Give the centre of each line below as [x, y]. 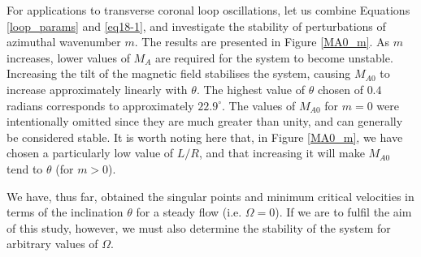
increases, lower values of [68, 57]
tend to [25, 168]
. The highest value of [250, 89]
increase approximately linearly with [97, 89]
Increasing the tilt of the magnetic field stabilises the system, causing [179, 73]
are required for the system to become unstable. [274, 57]
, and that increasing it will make [282, 153]
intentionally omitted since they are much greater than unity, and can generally [205, 121]
